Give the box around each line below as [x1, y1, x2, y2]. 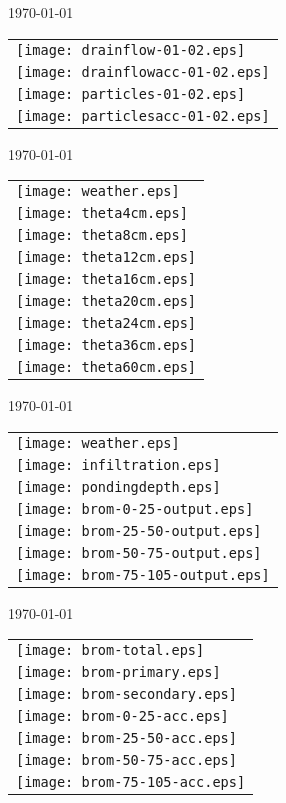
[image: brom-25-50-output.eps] [16, 522, 262, 539]
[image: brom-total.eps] [16, 642, 205, 659]
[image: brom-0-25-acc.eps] [16, 708, 229, 725]
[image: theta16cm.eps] [16, 271, 197, 288]
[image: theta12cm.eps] [16, 249, 197, 266]
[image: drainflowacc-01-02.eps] [16, 63, 270, 80]
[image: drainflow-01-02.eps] [16, 41, 246, 58]
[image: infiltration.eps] [16, 456, 221, 473]
